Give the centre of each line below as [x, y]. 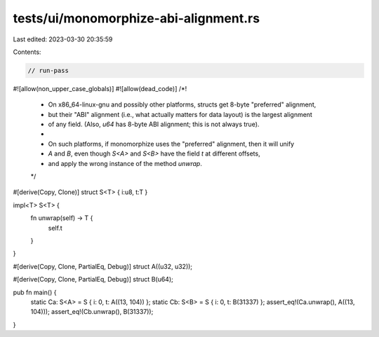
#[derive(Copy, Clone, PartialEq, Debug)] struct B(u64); [93, 280]
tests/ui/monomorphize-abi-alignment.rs [136, 18]
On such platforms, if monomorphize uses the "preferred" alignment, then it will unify [171, 144]
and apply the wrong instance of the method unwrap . [125, 163]
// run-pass [48, 70]
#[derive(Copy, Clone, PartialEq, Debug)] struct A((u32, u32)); [103, 266]
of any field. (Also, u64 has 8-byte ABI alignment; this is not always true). [154, 124]
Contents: [27, 52]
